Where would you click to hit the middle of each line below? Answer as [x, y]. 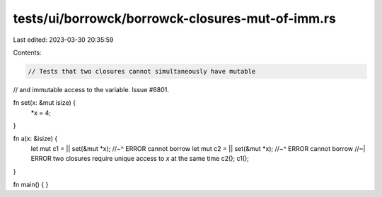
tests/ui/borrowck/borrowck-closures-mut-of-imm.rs [174, 18]
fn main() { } [31, 185]
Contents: [27, 52]
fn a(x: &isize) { [35, 139]
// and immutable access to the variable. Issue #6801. [91, 89]
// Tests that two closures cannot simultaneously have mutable [142, 71]
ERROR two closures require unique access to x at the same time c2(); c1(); [140, 159]
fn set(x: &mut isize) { [45, 103]
